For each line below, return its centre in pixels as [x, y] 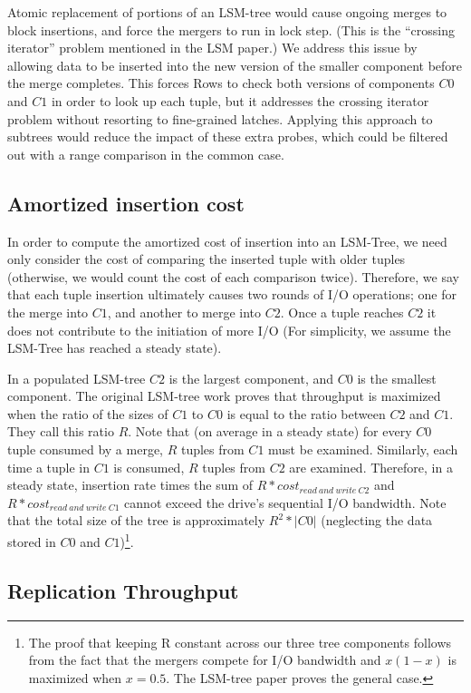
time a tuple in [48, 467]
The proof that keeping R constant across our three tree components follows [240, 642]
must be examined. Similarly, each [363, 449]
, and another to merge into [184, 312]
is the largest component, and [251, 378]
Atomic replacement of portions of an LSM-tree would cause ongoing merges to [227, 12]
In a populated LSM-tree [77, 378]
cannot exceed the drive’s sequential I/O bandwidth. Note [285, 502]
